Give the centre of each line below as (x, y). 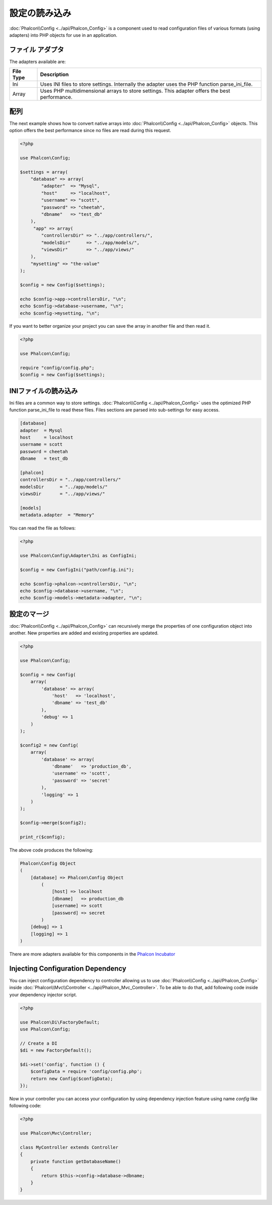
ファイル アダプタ (37, 50)
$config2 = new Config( (49, 745)
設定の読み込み (40, 13)
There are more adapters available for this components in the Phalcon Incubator (92, 954)
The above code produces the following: (51, 850)
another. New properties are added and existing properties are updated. (84, 633)
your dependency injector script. (43, 995)
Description (54, 75)
